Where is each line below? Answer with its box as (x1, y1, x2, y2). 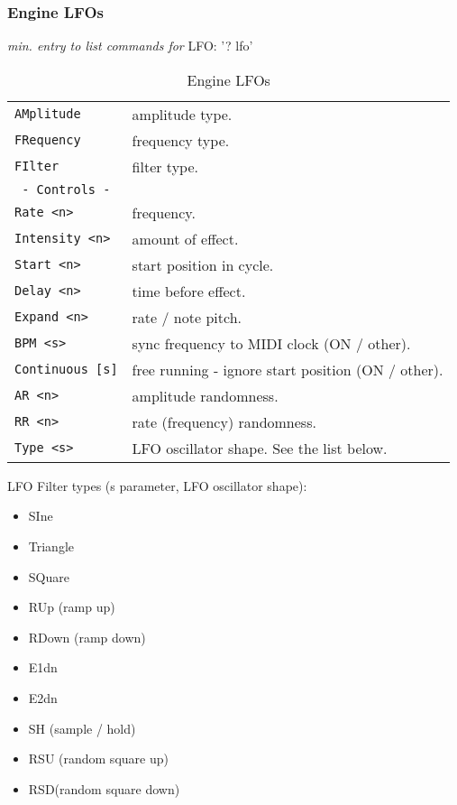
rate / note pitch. (132, 306, 242, 328)
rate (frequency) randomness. (132, 411, 316, 432)
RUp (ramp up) (28, 597, 115, 616)
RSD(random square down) (28, 779, 180, 798)
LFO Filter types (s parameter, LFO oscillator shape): (7, 476, 307, 495)
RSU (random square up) (28, 749, 169, 768)
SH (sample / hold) (28, 718, 136, 737)
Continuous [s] (14, 362, 118, 377)
